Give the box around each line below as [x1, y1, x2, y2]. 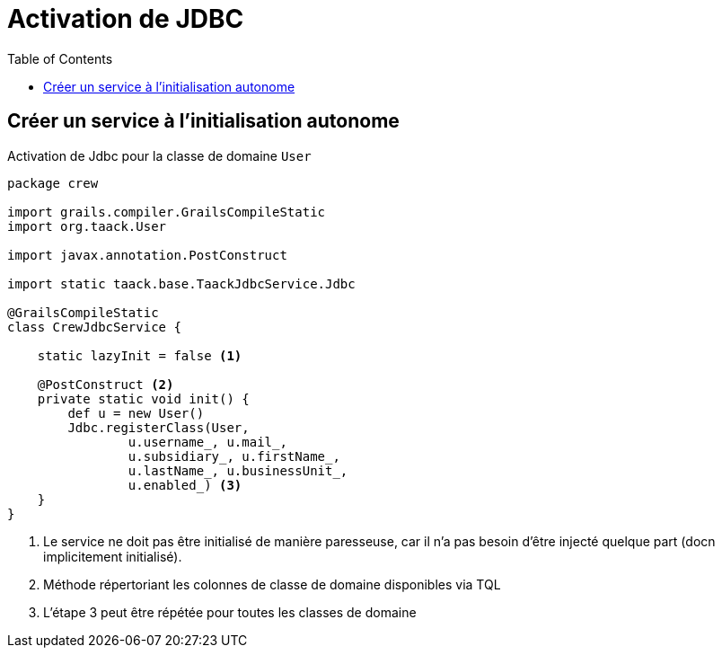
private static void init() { [37, 391, 250, 406]
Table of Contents [7, 50, 113, 66]
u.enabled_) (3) [128, 477, 242, 492]
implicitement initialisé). [43, 548, 182, 564]
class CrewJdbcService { [7, 319, 181, 334]
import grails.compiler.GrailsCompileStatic [7, 204, 326, 219]
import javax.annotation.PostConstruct [7, 247, 287, 262]
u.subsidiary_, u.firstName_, [128, 448, 340, 464]
